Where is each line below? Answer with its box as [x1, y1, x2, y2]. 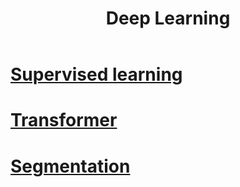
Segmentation [10, 155, 131, 177]
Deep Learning [105, 7, 231, 30]
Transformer [10, 109, 118, 132]
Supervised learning [10, 63, 183, 86]
